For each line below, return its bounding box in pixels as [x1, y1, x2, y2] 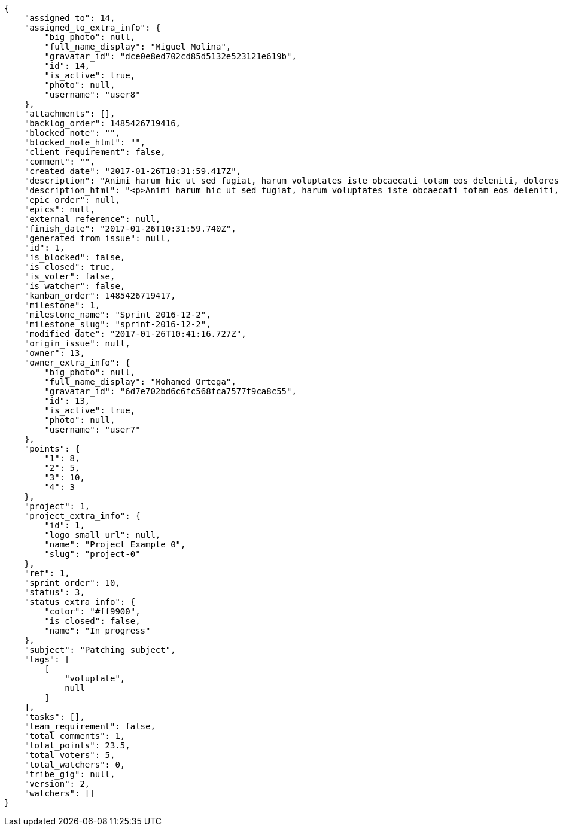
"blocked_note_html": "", [24, 138, 146, 147]
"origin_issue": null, [24, 339, 130, 348]
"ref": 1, [24, 568, 70, 578]
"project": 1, [24, 501, 90, 511]
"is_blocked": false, [24, 252, 126, 262]
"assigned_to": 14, [24, 13, 115, 23]
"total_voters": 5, [24, 750, 115, 760]
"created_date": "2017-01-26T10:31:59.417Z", [24, 166, 242, 176]
